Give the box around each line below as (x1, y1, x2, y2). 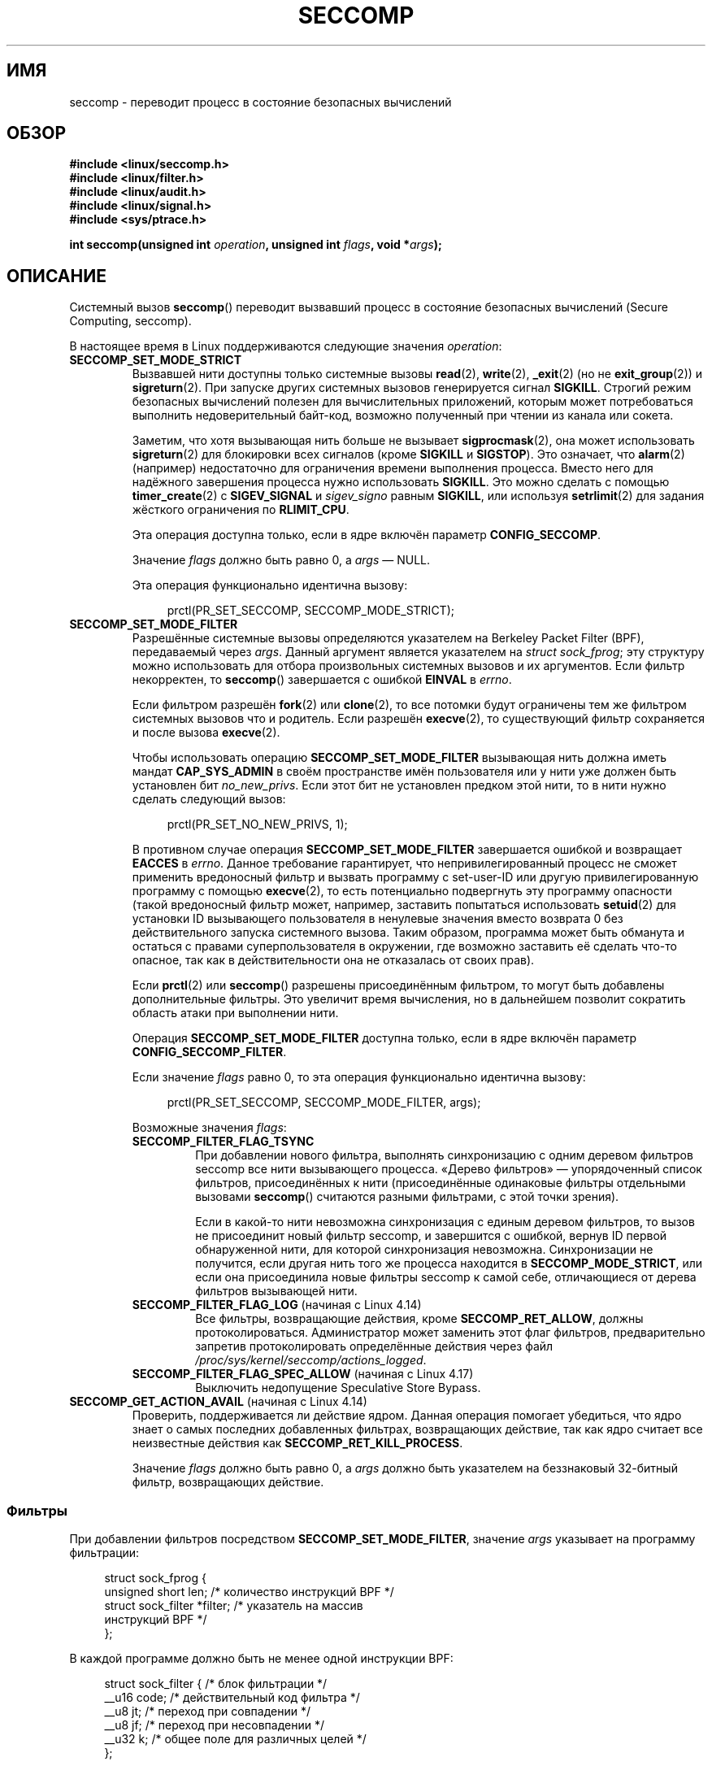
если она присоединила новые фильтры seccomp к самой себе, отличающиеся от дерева (195, 1270, 697, 1285)
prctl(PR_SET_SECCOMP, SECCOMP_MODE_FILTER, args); (167, 1095, 481, 1110)
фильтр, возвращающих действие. (132, 1475, 324, 1490)
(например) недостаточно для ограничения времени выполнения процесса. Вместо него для (132, 461, 653, 476)
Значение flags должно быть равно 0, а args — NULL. (132, 553, 431, 568)
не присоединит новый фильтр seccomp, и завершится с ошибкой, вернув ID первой (195, 1229, 667, 1243)
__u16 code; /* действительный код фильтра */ (104, 1690, 360, 1705)
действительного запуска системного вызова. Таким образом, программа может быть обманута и (132, 925, 685, 940)
